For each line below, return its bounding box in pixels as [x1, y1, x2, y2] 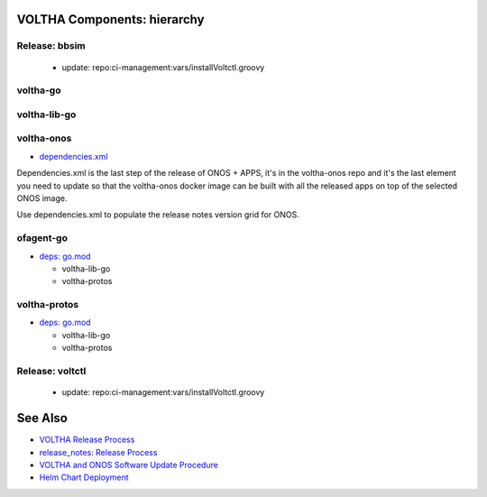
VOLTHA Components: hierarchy [16, 12, 205, 27]
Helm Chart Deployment [39, 472, 130, 483]
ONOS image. [16, 193, 68, 204]
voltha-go [16, 84, 61, 97]
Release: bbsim [16, 40, 86, 52]
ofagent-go [16, 232, 68, 244]
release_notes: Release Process [39, 446, 158, 457]
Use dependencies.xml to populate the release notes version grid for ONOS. [16, 209, 299, 220]
